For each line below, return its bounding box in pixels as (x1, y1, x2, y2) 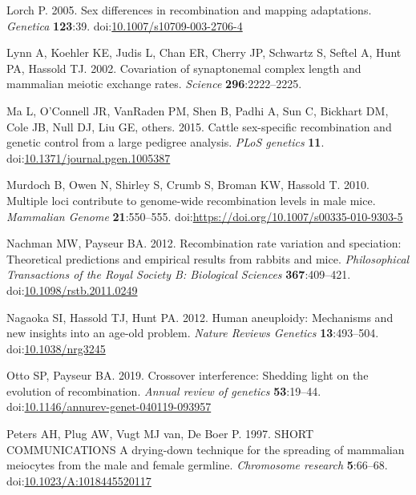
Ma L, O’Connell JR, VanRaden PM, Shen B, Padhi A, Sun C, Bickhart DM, (6, 102, 389, 119)
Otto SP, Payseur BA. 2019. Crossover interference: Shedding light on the (6, 367, 369, 384)
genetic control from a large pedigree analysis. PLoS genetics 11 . (6, 134, 325, 151)
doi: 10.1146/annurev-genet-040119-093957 (6, 398, 212, 415)
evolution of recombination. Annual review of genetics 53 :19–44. (6, 382, 321, 399)
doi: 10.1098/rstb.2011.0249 (6, 281, 138, 298)
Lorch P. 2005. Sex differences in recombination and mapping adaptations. (6, 2, 372, 18)
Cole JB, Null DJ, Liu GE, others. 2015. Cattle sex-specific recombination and (6, 118, 392, 135)
